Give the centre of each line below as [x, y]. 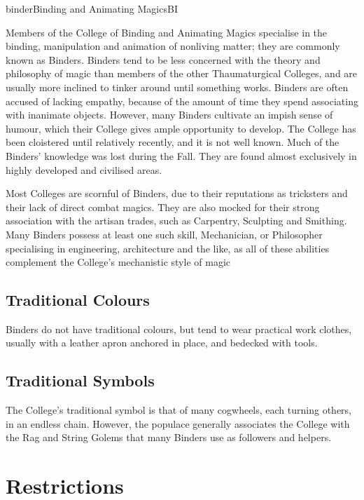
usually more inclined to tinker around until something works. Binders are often [177, 87]
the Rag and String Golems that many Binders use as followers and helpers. [169, 437]
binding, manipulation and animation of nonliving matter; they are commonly [173, 46]
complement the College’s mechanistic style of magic [118, 262]
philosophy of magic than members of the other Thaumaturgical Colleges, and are [182, 73]
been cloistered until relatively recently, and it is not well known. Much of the [173, 142]
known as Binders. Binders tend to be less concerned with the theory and [163, 59]
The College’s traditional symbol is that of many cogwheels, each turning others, [178, 410]
